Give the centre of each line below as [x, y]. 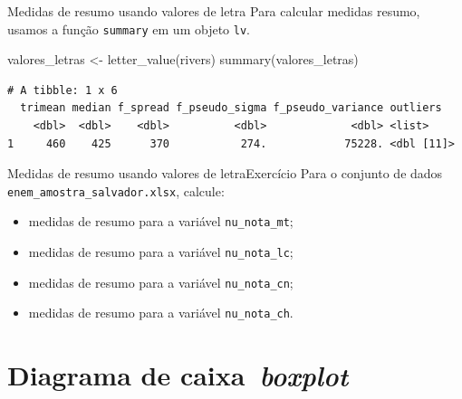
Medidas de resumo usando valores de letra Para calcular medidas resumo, [214, 11]
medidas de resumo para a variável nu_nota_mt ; [161, 221]
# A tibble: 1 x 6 [63, 90]
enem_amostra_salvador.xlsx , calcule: [116, 190]
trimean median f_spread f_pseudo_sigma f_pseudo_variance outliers [231, 108]
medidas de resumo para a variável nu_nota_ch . [161, 313]
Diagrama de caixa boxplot [178, 375]
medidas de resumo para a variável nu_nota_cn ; [161, 282]
